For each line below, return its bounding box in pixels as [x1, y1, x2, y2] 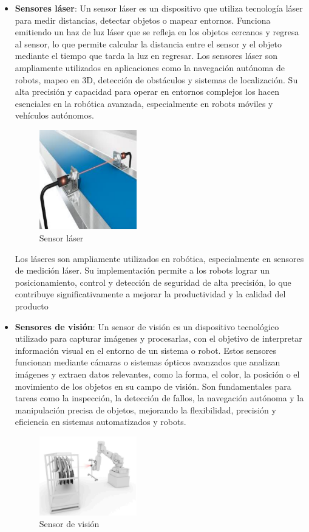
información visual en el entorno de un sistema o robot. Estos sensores [15, 344, 277, 356]
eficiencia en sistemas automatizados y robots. [15, 415, 186, 428]
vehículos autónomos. [15, 109, 94, 122]
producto [15, 300, 49, 313]
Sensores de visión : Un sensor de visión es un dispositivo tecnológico [15, 320, 279, 333]
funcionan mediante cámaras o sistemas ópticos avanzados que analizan [15, 356, 280, 368]
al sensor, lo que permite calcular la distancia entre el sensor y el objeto [15, 37, 282, 50]
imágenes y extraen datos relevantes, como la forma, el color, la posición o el [15, 368, 300, 380]
